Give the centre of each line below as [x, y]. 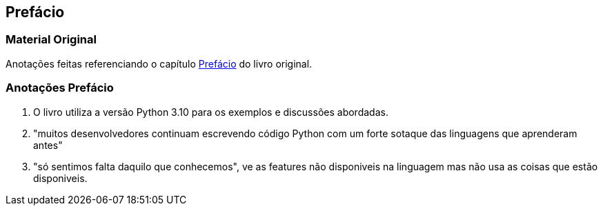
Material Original [51, 40]
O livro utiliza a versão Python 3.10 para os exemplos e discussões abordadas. [211, 112]
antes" [48, 145]
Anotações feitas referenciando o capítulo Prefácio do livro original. [159, 63]
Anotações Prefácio [60, 88]
